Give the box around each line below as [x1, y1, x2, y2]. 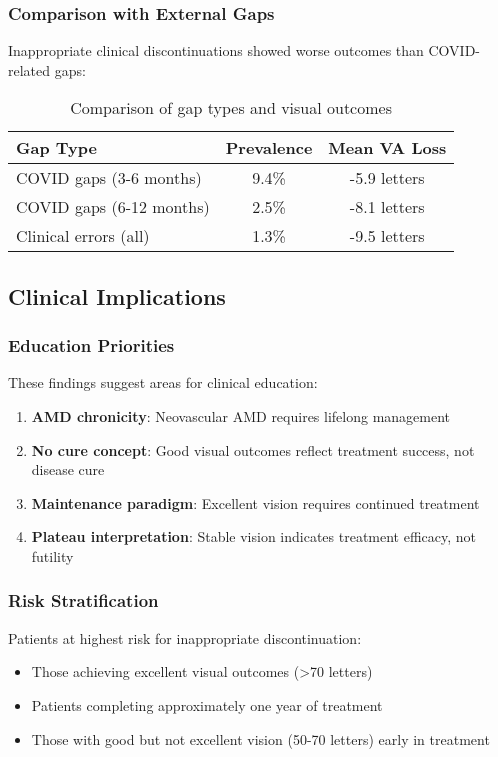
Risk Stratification [8, 588, 159, 613]
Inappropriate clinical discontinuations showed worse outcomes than [8, 40, 424, 61]
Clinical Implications [8, 280, 226, 311]
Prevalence [225, 136, 313, 160]
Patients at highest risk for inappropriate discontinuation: [8, 627, 362, 648]
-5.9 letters [349, 166, 425, 190]
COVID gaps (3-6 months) [16, 166, 202, 190]
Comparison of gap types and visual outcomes [70, 96, 392, 120]
